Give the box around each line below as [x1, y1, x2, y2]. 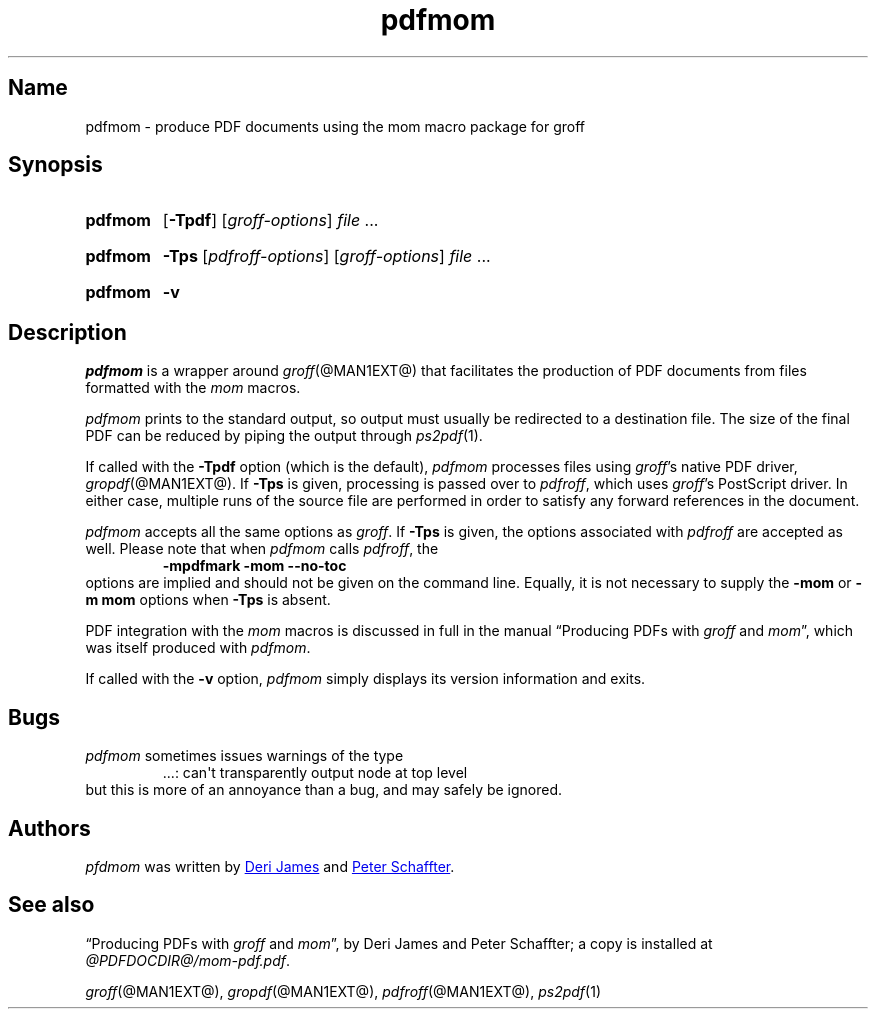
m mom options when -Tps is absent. [85, 591, 331, 609]
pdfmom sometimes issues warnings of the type [85, 747, 404, 765]
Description [8, 319, 127, 345]
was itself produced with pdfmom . [85, 639, 311, 657]
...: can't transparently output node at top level [162, 764, 468, 782]
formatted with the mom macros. [85, 379, 301, 397]
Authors [8, 815, 91, 841]
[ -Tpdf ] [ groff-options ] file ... [162, 210, 379, 231]
